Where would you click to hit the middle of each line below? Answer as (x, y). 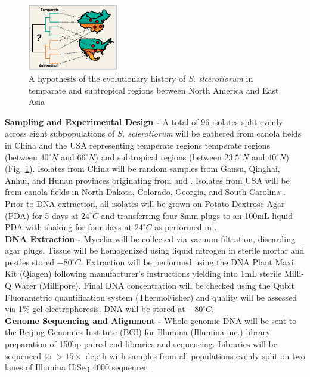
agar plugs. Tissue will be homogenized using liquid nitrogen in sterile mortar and (155, 250)
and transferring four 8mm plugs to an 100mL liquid (197, 215)
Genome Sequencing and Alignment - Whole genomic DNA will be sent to (151, 320)
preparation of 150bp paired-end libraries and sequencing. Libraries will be (141, 344)
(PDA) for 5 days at (42, 215)
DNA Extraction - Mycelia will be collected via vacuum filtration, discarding (150, 238)
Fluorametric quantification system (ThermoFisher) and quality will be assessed (151, 297)
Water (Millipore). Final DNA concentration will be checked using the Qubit (154, 285)
